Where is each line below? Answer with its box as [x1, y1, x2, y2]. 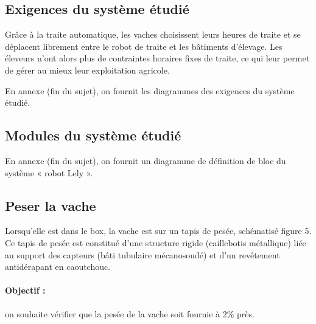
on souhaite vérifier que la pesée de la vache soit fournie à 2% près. [5, 307, 255, 320]
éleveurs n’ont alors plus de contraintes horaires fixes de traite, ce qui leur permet [5, 52, 310, 64]
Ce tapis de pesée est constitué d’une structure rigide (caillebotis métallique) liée [5, 236, 306, 249]
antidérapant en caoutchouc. [5, 260, 111, 273]
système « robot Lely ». [5, 166, 93, 179]
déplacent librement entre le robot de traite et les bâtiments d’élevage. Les [5, 40, 283, 52]
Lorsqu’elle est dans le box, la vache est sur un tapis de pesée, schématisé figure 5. [5, 224, 312, 237]
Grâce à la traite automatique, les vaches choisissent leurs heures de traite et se [5, 28, 301, 41]
